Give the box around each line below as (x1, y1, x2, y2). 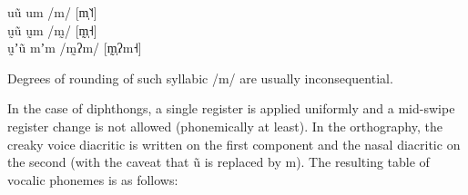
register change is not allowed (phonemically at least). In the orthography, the (7, 116, 443, 135)
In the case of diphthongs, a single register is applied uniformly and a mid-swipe (7, 99, 455, 118)
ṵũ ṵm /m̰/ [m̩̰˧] (7, 20, 97, 39)
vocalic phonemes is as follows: (7, 170, 178, 189)
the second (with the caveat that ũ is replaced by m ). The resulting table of (7, 152, 430, 171)
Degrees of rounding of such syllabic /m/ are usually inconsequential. (7, 68, 393, 87)
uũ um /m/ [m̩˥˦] (7, 3, 97, 21)
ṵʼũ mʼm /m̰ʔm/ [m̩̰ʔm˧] (7, 38, 142, 57)
